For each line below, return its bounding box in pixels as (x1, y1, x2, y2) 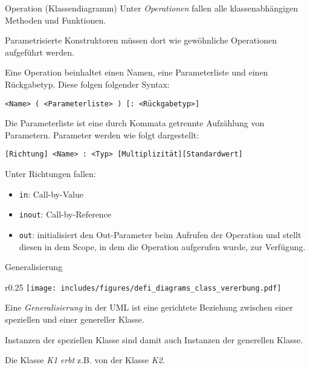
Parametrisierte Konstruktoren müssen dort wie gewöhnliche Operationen (5, 34, 277, 47)
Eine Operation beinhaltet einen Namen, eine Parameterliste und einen (5, 66, 268, 79)
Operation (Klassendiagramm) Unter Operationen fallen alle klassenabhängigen (5, 2, 299, 14)
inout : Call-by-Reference (19, 208, 112, 221)
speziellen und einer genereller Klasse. (5, 313, 144, 326)
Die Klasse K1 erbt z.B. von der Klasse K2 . (5, 353, 165, 366)
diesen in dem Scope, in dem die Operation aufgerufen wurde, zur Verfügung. (19, 240, 306, 253)
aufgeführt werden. (5, 45, 74, 58)
